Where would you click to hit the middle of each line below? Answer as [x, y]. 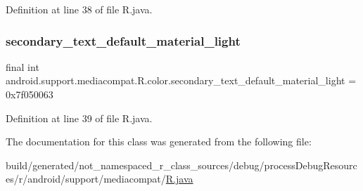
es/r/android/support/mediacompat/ [86, 179]
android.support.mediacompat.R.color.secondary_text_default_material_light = [181, 80]
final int [23, 66]
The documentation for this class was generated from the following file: [159, 141]
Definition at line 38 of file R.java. [79, 9]
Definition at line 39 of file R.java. [79, 118]
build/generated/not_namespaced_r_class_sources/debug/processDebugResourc [181, 165]
